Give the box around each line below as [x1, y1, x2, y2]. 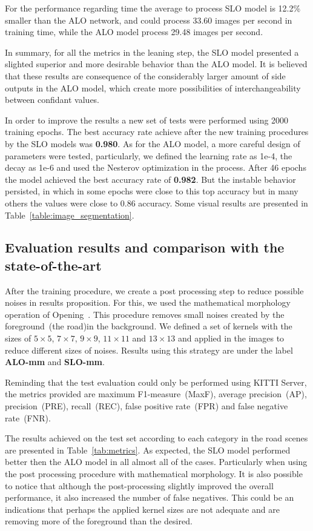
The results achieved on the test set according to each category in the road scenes [5, 432, 308, 444]
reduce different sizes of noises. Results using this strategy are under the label [5, 343, 293, 356]
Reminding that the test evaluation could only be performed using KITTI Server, [5, 375, 307, 388]
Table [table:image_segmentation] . [5, 208, 134, 221]
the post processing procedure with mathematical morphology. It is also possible [5, 467, 303, 480]
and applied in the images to [178, 332, 285, 345]
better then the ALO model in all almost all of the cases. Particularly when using [5, 455, 308, 468]
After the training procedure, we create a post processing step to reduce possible [5, 284, 304, 297]
